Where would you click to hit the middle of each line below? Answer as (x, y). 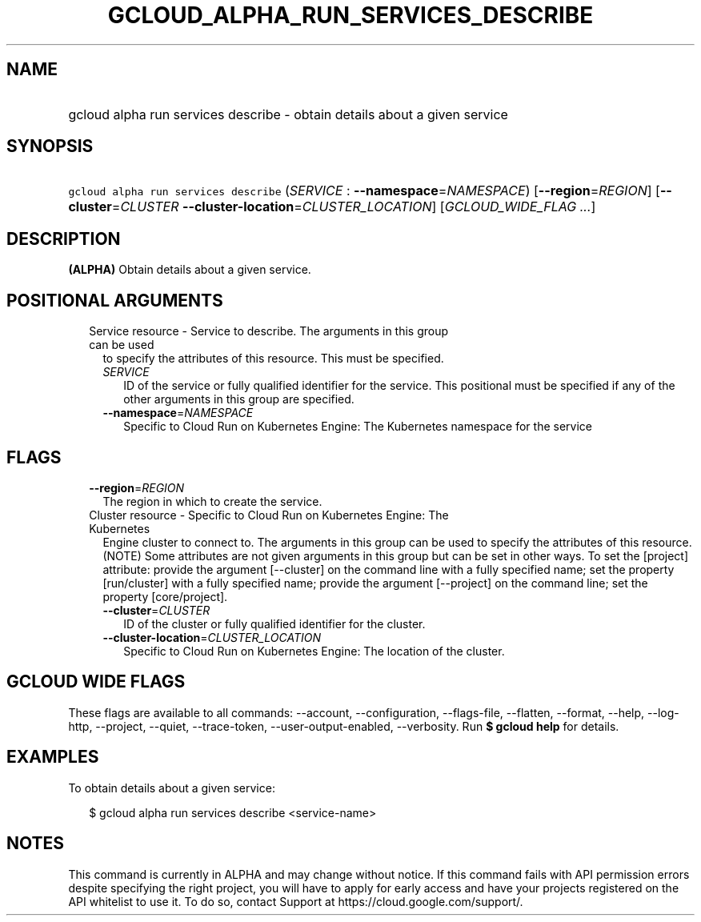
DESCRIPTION (64, 239)
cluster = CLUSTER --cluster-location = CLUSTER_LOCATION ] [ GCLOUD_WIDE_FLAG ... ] (332, 207)
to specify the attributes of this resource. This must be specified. (273, 359)
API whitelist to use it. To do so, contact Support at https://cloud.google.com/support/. (296, 901)
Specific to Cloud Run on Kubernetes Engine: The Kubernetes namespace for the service (358, 427)
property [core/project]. (165, 596)
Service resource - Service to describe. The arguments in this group (269, 331)
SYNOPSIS (50, 146)
